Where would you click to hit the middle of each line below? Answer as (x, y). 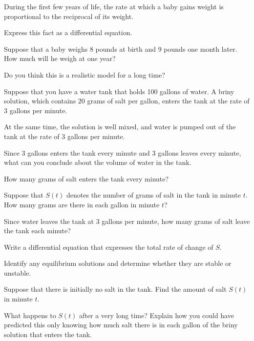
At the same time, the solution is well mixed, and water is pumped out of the (120, 127)
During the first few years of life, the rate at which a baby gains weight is (114, 6)
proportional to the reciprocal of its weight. (69, 16)
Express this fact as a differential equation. (68, 32)
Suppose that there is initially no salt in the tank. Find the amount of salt (115, 289)
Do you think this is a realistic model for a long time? (85, 74)
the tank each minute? (37, 231)
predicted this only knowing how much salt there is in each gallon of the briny (121, 325)
